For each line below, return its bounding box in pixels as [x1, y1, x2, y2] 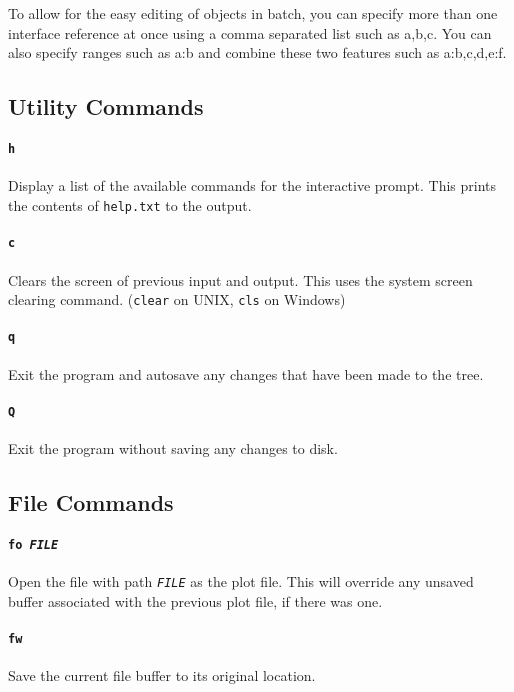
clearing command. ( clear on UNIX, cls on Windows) [8, 289, 346, 310]
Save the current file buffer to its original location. [8, 665, 316, 686]
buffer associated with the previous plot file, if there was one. [8, 590, 383, 611]
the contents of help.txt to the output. [8, 195, 252, 216]
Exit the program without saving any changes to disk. [8, 438, 338, 459]
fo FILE [8, 538, 59, 553]
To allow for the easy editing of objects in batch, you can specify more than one [8, 3, 498, 23]
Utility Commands [8, 91, 204, 122]
